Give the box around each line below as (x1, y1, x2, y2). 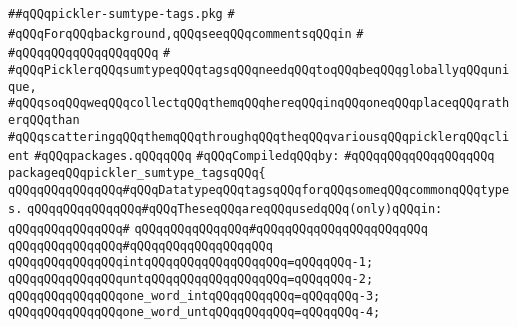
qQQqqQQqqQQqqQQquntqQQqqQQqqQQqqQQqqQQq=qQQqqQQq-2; (8, 271, 374, 286)
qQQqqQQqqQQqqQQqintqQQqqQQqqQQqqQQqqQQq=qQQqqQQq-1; (8, 255, 374, 270)
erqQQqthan (8, 112, 80, 127)
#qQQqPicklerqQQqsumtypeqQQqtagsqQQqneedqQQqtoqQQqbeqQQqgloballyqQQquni (8, 62, 510, 77)
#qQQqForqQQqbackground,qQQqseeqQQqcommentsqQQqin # (8, 26, 364, 41)
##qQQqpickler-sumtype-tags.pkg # (8, 7, 235, 21)
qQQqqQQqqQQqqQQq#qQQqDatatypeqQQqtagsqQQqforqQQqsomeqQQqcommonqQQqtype (8, 182, 510, 197)
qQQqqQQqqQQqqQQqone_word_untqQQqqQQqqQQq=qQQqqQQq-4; (8, 305, 381, 320)
